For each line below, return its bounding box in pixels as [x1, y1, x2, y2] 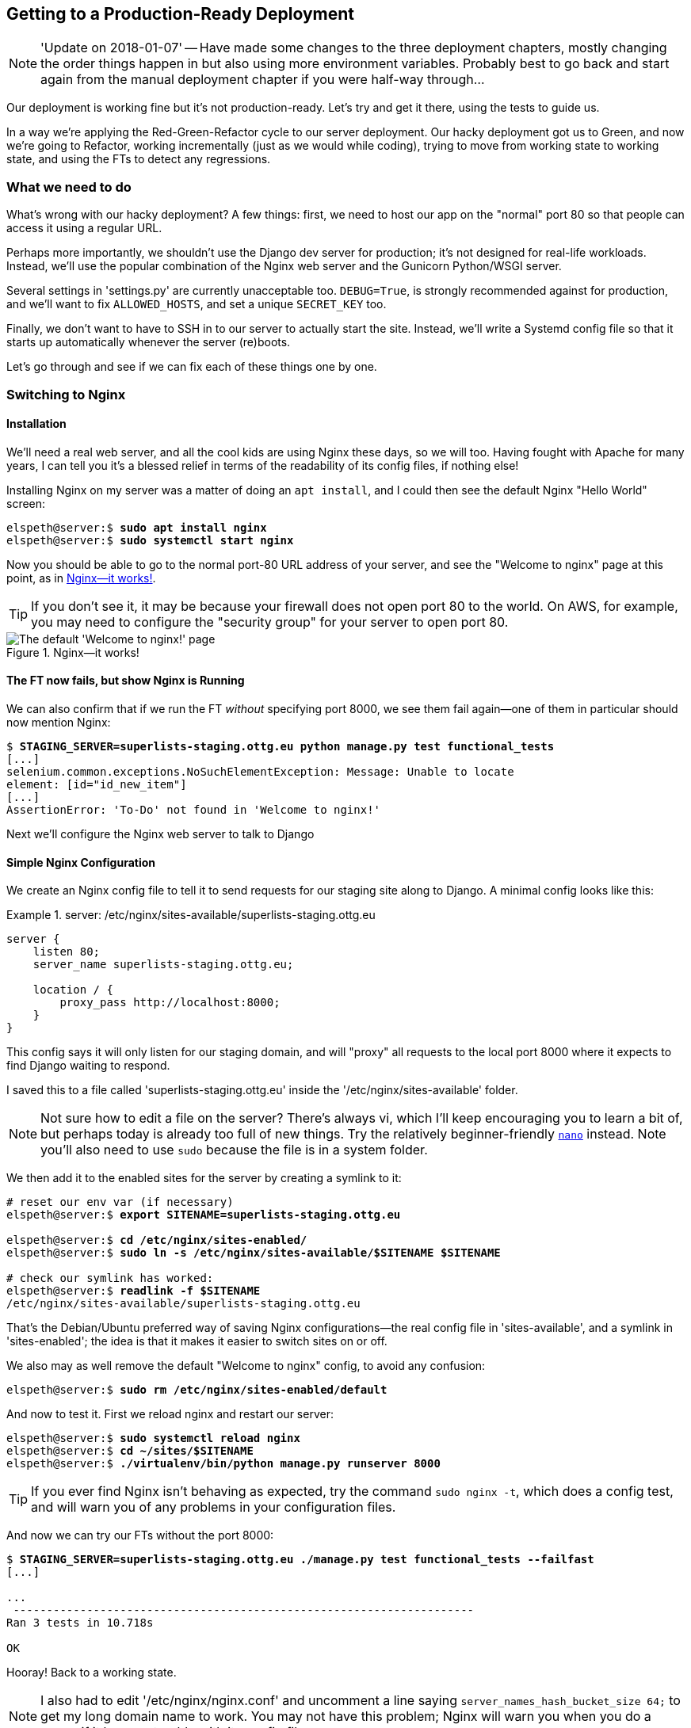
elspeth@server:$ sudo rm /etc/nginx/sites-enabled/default [6, 1383, 387, 1397]
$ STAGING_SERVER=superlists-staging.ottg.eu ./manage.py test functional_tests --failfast [6, 1553, 594, 1566]
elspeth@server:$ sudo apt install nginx [6, 521, 267, 534]
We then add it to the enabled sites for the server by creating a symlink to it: [6, 1171, 402, 1185]
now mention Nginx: [6, 715, 111, 729]
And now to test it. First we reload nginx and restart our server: [6, 1407, 334, 1421]
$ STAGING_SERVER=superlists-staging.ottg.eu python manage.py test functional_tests [6, 739, 555, 753]
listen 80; [32, 945, 101, 959]
